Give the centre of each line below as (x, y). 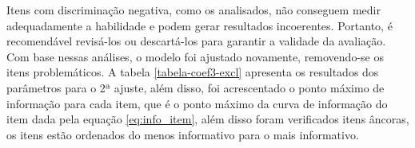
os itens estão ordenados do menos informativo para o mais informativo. (183, 134)
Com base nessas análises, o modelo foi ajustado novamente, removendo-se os (195, 56)
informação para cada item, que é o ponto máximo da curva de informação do (197, 103)
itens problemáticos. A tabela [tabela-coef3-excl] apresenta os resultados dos (193, 72)
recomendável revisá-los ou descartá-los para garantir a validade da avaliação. (196, 41)
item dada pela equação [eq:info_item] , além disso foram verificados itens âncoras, (208, 119)
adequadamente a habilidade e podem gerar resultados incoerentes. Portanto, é (200, 25)
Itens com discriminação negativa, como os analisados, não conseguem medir (194, 10)
